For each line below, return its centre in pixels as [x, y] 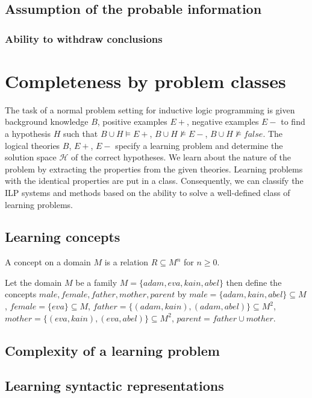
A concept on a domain [48, 262]
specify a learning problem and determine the [199, 145]
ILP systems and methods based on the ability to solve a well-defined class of [148, 192]
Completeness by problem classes [145, 81]
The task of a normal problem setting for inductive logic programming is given [150, 109]
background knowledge [47, 122]
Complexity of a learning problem [112, 350]
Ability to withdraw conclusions [84, 38]
